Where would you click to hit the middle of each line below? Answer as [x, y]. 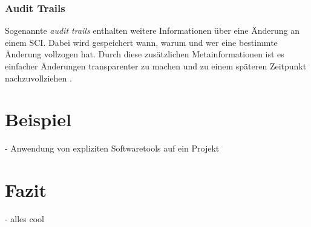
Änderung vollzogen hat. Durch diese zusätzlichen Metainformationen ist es [145, 54]
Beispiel [38, 119]
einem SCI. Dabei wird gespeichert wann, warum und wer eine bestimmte [141, 42]
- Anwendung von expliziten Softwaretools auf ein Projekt [112, 148]
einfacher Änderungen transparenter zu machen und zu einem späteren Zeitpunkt [156, 66]
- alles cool [25, 219]
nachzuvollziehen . [38, 78]
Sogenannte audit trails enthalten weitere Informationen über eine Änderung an [152, 30]
